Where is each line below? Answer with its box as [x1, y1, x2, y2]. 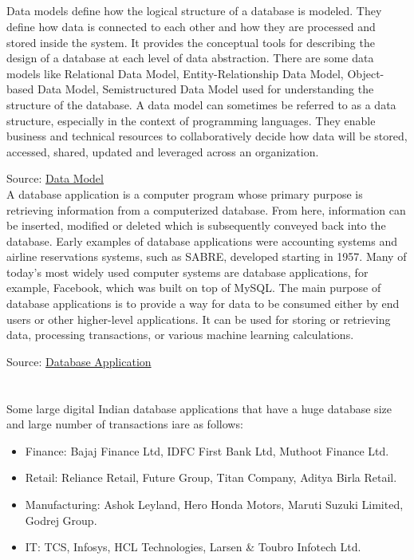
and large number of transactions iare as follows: [6, 416, 243, 432]
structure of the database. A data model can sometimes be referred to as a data [6, 96, 396, 112]
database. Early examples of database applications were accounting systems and [6, 232, 398, 249]
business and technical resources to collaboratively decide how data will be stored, [6, 128, 408, 144]
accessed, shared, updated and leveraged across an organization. [6, 143, 319, 160]
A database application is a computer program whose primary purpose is [6, 185, 363, 202]
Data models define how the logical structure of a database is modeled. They [6, 2, 382, 19]
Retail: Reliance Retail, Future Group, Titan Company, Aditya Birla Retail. [25, 469, 397, 486]
